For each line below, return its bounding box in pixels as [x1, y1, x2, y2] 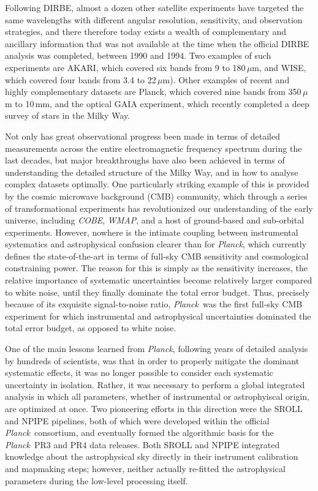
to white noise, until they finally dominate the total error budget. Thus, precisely [5, 285, 310, 298]
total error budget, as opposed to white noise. [5, 321, 176, 334]
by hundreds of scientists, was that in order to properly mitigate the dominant [5, 354, 300, 367]
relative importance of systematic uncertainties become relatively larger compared [5, 274, 312, 287]
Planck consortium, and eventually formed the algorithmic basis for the [5, 426, 274, 439]
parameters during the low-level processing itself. [5, 474, 188, 487]
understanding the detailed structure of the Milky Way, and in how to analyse [5, 165, 298, 178]
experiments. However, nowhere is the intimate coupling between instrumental [5, 225, 298, 238]
